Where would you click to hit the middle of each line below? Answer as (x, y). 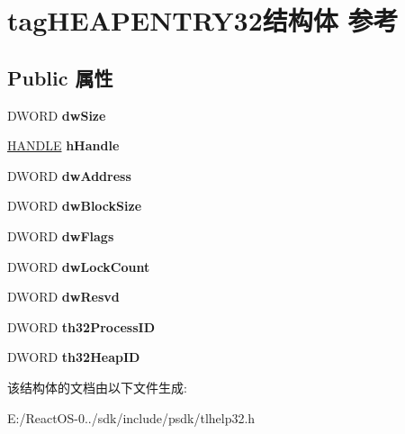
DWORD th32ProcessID (81, 326)
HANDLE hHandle (63, 145)
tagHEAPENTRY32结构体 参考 (203, 20)
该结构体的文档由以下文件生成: (97, 387)
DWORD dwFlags (61, 235)
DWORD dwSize (57, 115)
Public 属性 (60, 77)
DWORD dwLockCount (79, 266)
